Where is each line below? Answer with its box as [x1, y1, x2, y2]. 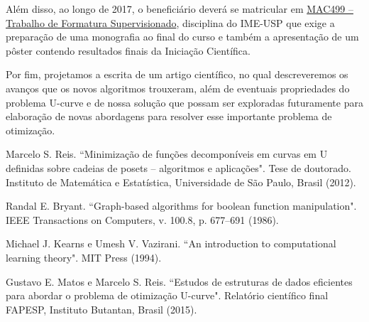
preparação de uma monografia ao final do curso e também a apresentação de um [6, 29, 359, 44]
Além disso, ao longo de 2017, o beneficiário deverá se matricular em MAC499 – [6, 1, 353, 16]
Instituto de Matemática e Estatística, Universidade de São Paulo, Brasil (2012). [6, 174, 356, 189]
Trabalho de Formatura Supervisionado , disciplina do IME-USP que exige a [6, 15, 335, 30]
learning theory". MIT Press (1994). [6, 249, 162, 264]
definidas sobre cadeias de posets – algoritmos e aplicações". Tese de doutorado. [6, 160, 351, 175]
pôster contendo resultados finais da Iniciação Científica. [6, 43, 250, 58]
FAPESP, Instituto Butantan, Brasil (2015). [6, 301, 197, 316]
